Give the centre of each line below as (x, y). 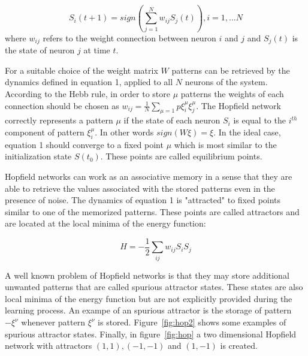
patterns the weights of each (232, 93)
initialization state (38, 156)
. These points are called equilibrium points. (181, 156)
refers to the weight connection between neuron (129, 37)
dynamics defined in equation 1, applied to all (89, 82)
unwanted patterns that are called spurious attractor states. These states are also (154, 287)
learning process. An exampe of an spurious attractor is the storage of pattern (148, 310)
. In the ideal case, (247, 132)
